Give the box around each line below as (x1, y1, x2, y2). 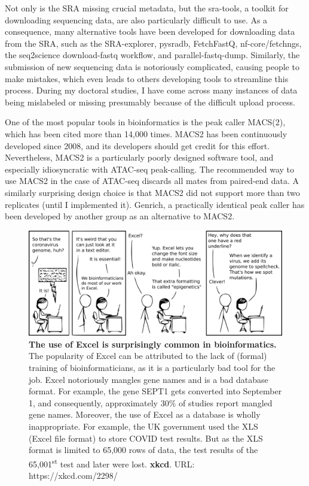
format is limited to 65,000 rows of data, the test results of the (29, 443, 258, 456)
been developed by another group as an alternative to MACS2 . (5, 210, 235, 222)
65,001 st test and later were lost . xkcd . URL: (29, 455, 195, 470)
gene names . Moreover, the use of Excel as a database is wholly (29, 408, 261, 421)
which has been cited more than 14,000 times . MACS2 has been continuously (5, 127, 287, 140)
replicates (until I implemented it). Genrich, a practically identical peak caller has (5, 198, 305, 210)
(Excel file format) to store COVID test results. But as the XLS (29, 431, 263, 444)
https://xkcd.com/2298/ (29, 469, 118, 482)
